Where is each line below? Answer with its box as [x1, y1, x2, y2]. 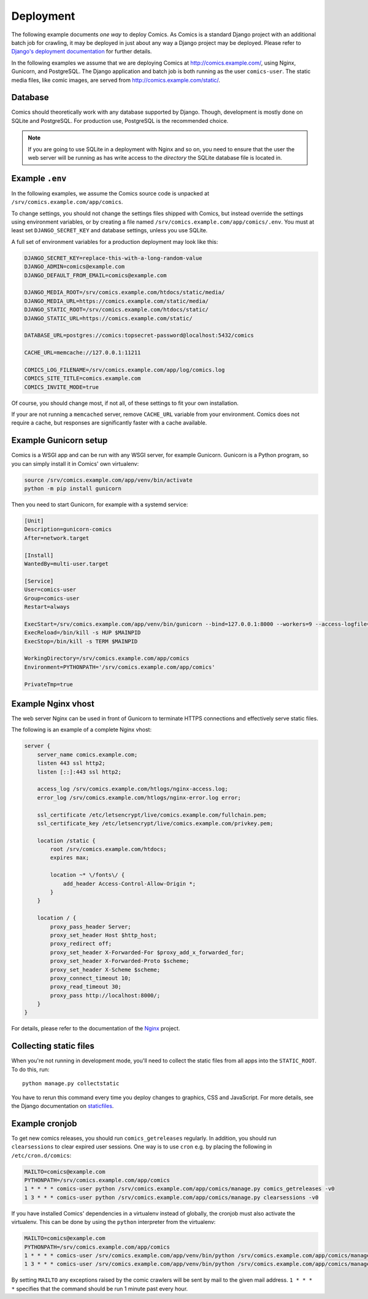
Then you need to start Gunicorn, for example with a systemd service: [11, 501, 188, 508]
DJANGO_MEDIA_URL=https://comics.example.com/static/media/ [24, 297, 209, 304]
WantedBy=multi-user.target [24, 560, 109, 568]
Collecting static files [11, 1041, 94, 1051]
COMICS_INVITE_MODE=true [24, 383, 99, 390]
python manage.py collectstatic [22, 1080, 120, 1087]
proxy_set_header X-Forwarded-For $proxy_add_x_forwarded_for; [50, 949, 245, 956]
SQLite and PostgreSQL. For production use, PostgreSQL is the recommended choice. [11, 117, 229, 124]
